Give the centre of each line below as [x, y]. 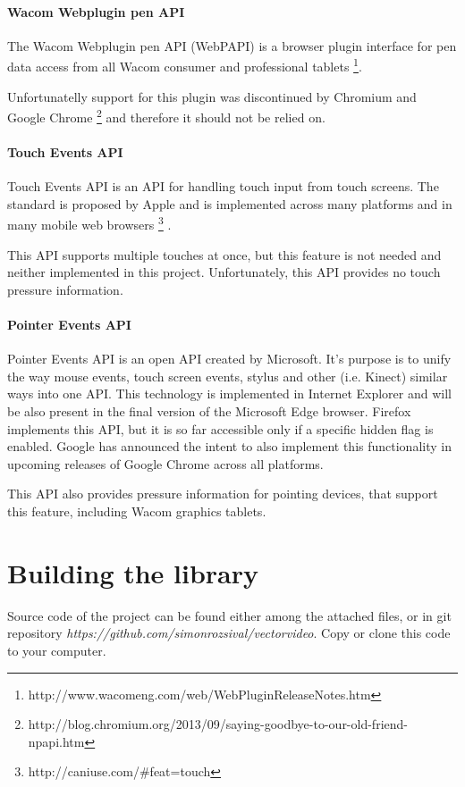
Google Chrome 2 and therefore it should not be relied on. [166, 116]
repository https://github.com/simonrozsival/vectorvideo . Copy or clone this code [229, 633]
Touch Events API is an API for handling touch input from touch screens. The [223, 186]
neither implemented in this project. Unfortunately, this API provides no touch [224, 272]
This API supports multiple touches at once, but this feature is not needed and [224, 254]
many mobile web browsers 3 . [89, 223]
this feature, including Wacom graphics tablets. [137, 511]
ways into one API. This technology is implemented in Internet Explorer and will [229, 393]
